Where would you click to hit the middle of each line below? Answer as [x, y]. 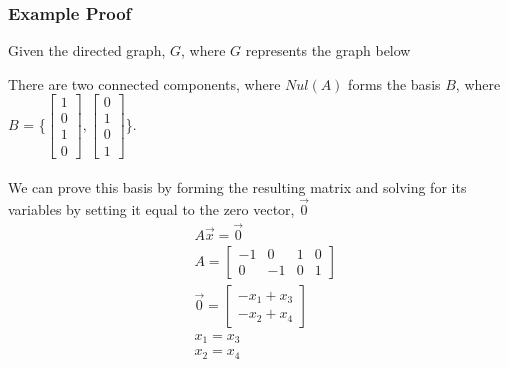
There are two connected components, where [144, 83]
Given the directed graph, [87, 50]
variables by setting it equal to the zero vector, [151, 208]
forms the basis [394, 83]
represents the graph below [328, 50]
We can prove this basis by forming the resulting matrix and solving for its [237, 187]
